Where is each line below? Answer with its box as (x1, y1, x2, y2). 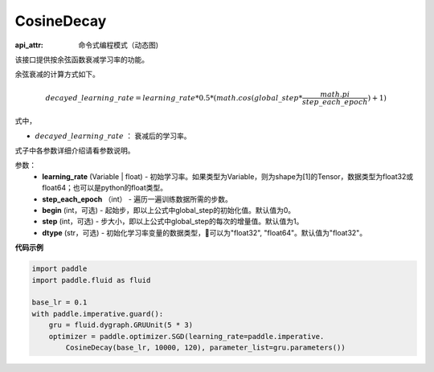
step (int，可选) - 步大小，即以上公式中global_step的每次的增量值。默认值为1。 (42, 217, 304, 227)
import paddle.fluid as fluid (31, 276, 151, 284)
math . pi (320, 89, 350, 99)
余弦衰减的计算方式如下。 (14, 69, 100, 80)
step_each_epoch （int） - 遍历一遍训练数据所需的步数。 (42, 194, 233, 204)
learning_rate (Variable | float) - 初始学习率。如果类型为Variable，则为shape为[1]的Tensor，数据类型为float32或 (42, 171, 414, 181)
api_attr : (14, 40, 44, 50)
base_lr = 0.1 (31, 298, 88, 307)
